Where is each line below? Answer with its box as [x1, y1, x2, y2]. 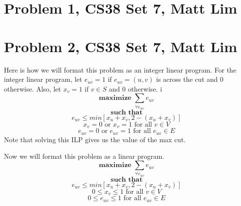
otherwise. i [128, 83, 162, 94]
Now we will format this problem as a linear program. [4, 150, 165, 161]
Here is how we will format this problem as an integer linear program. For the [4, 64, 237, 75]
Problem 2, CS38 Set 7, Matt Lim [4, 36, 238, 56]
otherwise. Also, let [4, 83, 61, 94]
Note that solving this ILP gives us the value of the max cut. [4, 134, 186, 144]
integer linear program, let [4, 74, 82, 84]
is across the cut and [156, 74, 218, 84]
